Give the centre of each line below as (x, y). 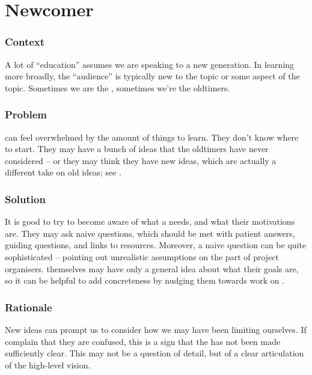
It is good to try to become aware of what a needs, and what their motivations (150, 221)
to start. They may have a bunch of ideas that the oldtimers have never (137, 149)
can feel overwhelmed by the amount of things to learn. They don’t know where (152, 137)
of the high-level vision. (48, 364)
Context (25, 42)
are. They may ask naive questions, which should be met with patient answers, (150, 233)
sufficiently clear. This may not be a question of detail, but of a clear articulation (154, 353)
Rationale (29, 307)
